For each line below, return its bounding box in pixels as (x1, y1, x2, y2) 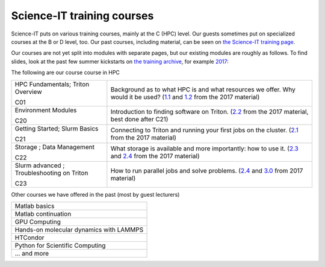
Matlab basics (14, 201, 55, 210)
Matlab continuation (14, 209, 72, 218)
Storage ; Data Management (14, 143, 95, 151)
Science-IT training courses (11, 9, 154, 22)
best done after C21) (110, 115, 169, 123)
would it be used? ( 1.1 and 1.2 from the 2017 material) (110, 93, 260, 101)
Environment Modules (14, 106, 77, 114)
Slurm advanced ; (14, 161, 65, 170)
